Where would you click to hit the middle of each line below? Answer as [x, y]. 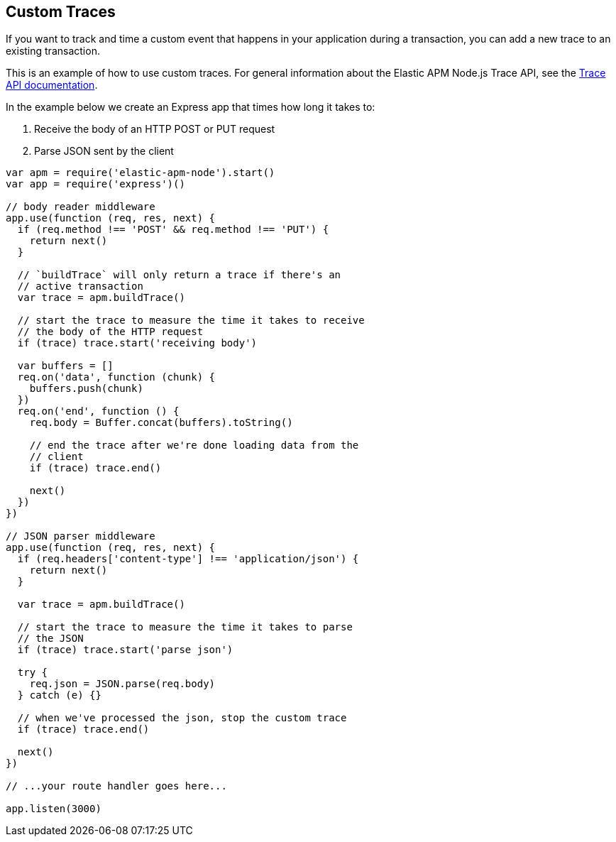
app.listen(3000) [54, 809]
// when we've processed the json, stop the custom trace [182, 718]
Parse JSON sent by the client [104, 151]
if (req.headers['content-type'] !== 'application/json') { [188, 559]
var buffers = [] [65, 366]
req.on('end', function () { [98, 411]
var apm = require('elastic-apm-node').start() [141, 173]
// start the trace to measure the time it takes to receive [191, 321]
